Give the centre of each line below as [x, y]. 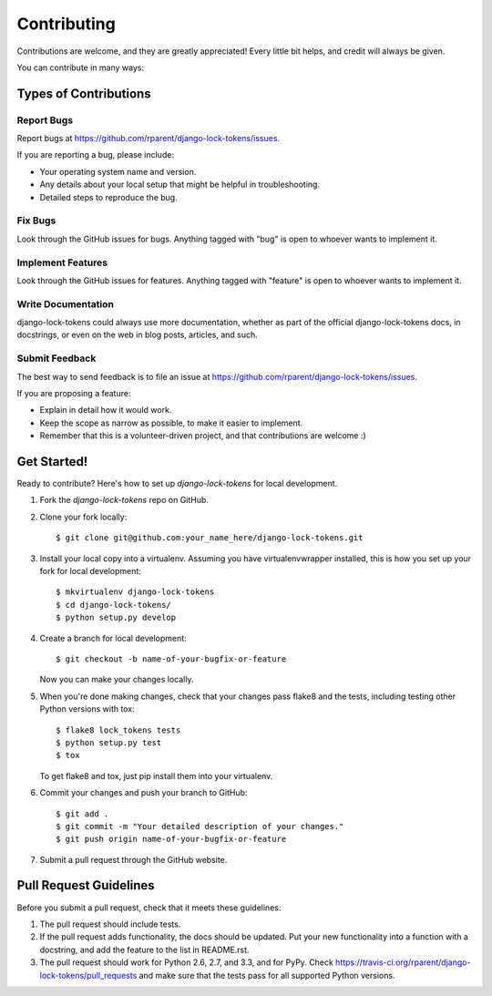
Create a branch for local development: [113, 638]
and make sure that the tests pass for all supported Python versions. [267, 975]
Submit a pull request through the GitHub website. [133, 859]
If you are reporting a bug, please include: [96, 155]
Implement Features [62, 262]
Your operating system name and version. [118, 171]
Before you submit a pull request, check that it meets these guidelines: [149, 908]
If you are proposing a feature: [74, 393]
